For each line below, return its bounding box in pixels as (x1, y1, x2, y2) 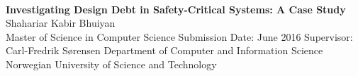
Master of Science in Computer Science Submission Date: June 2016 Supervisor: (6, 29, 353, 44)
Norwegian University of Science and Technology (6, 56, 217, 71)
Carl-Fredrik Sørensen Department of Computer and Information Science (6, 43, 323, 58)
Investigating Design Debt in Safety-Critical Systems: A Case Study (6, 1, 346, 16)
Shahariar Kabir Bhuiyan (6, 15, 116, 30)
